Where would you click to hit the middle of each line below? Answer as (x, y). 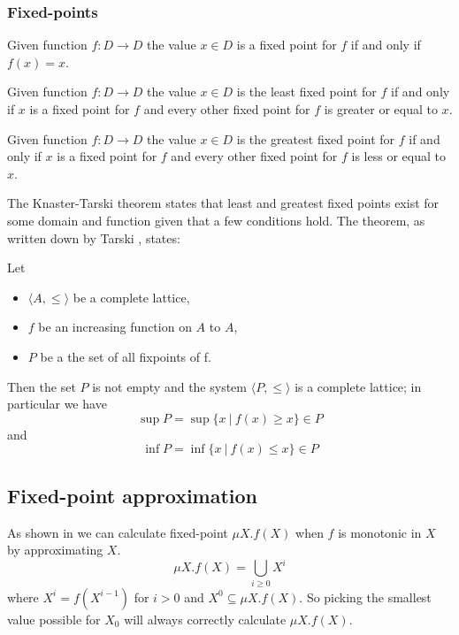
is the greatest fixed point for (316, 138)
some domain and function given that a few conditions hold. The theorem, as (216, 220)
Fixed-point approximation (133, 495)
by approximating (55, 550)
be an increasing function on (115, 327)
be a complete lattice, (131, 297)
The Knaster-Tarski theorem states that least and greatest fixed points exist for (223, 203)
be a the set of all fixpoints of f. (126, 356)
